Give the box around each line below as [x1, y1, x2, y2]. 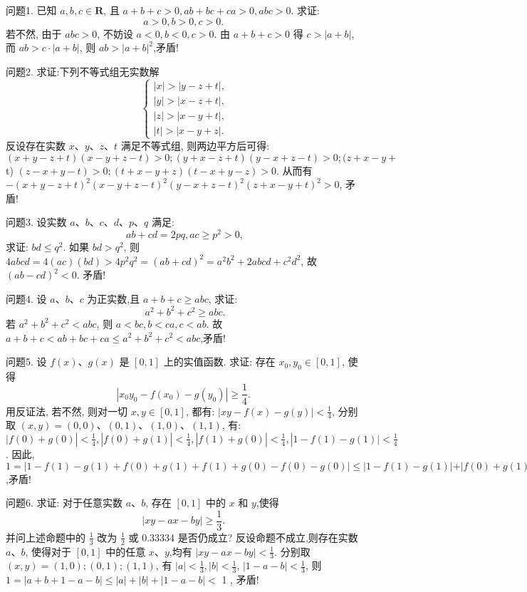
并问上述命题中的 [6, 529, 85, 544]
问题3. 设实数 [6, 214, 67, 229]
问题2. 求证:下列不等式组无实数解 [6, 63, 160, 78]
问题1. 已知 [6, 3, 57, 17]
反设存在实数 [6, 137, 66, 152]
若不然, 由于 [6, 26, 62, 41]
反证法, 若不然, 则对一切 [15, 403, 128, 418]
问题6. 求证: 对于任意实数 [6, 495, 123, 510]
